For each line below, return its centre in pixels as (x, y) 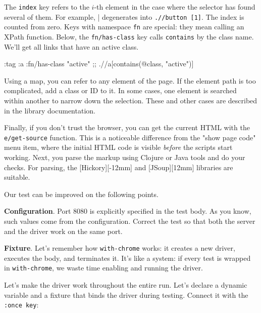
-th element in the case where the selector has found (175, 7)
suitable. (17, 177)
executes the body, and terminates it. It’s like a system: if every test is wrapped (127, 258)
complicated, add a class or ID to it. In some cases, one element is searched (120, 90)
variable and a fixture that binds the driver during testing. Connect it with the (126, 295)
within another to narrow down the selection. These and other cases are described (131, 100)
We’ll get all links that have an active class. (71, 46)
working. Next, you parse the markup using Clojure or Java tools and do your (125, 157)
